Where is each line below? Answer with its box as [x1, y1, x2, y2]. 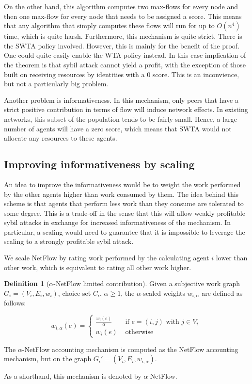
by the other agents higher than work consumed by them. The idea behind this [4, 189, 239, 199]
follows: [4, 298, 26, 308]
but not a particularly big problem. [4, 79, 109, 89]
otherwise [125, 329, 154, 336]
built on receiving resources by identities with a [4, 69, 145, 79]
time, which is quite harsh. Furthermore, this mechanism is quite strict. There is [4, 31, 242, 41]
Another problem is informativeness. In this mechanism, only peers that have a [4, 95, 238, 105]
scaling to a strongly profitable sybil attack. [4, 236, 134, 246]
